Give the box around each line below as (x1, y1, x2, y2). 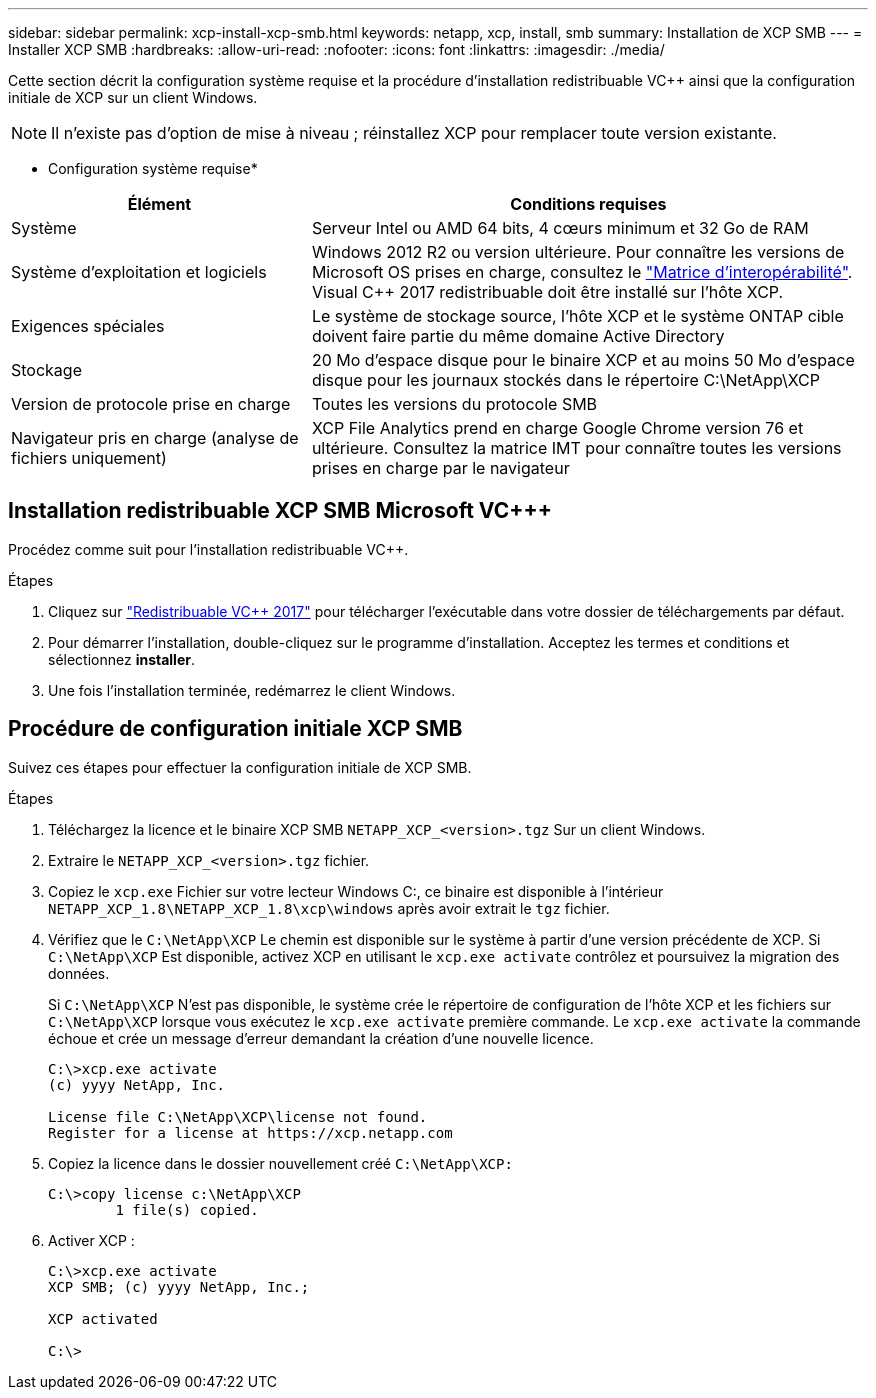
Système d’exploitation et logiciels (11, 262, 267, 282)
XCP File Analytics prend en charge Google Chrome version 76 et (311, 418, 804, 438)
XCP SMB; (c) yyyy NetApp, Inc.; (48, 1278, 310, 1295)
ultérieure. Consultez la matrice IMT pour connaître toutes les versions (311, 438, 842, 458)
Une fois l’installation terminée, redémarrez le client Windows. (48, 681, 456, 699)
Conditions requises (510, 194, 667, 214)
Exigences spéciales (11, 316, 165, 336)
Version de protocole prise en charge (11, 394, 291, 414)
